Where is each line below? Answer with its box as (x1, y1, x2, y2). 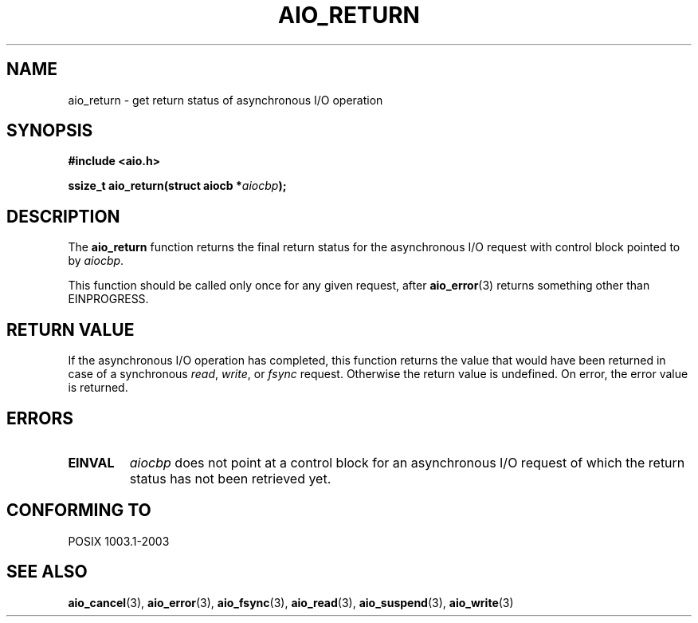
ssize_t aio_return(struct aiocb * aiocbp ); (68, 179, 287, 193)
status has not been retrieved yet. (129, 470, 331, 487)
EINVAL (68, 454, 115, 471)
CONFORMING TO (6, 500, 151, 521)
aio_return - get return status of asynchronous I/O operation (68, 93, 383, 107)
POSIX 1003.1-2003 (68, 534, 170, 548)
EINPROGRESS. (68, 292, 149, 306)
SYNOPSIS (6, 120, 93, 141)
